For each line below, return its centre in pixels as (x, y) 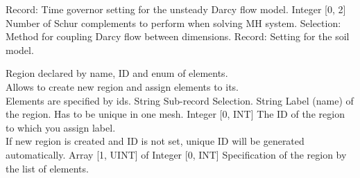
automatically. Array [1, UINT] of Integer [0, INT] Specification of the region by (176, 154)
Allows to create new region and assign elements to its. (122, 86)
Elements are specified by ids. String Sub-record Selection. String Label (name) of (180, 100)
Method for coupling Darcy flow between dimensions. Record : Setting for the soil (178, 36)
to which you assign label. (61, 127)
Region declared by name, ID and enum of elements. (117, 73)
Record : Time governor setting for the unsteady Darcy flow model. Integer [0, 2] (176, 9)
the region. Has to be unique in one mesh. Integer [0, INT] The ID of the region (175, 114)
